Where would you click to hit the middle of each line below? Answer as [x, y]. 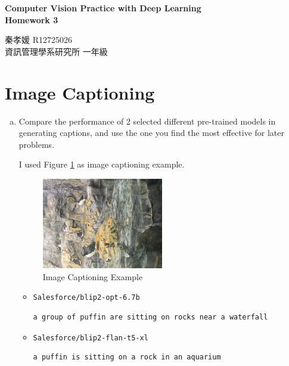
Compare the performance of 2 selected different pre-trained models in [147, 121]
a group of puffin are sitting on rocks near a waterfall [150, 317]
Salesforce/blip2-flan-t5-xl [91, 338]
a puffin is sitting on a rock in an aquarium [127, 357]
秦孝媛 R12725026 [38, 40]
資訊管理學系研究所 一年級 [56, 51]
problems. [37, 144]
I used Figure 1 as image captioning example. [102, 164]
